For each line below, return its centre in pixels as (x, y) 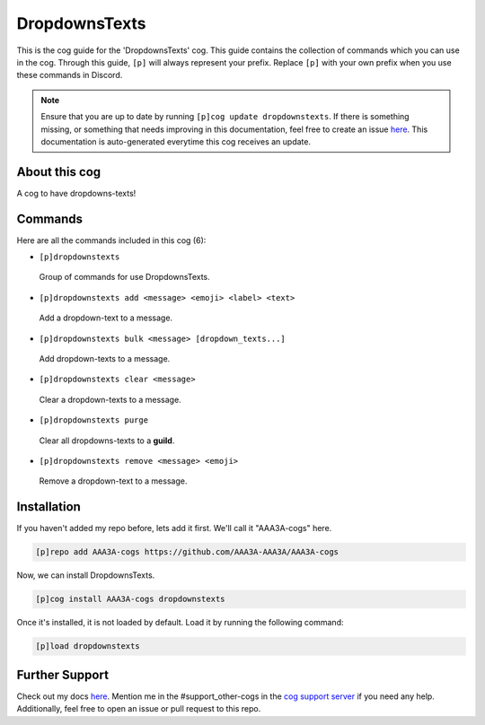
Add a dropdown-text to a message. (106, 318)
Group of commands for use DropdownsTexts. (124, 277)
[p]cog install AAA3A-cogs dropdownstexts (130, 599)
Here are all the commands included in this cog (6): (111, 240)
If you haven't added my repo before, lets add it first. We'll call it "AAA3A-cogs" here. (174, 528)
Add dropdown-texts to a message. (105, 359)
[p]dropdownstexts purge (93, 420)
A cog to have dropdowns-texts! (76, 193)
